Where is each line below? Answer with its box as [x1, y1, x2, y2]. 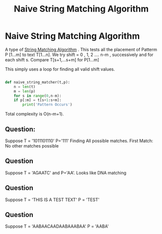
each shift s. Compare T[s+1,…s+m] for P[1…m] [5, 57, 99, 62]
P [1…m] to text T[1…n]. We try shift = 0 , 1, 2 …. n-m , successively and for [5, 52, 154, 58]
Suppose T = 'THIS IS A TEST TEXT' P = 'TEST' [5, 197, 100, 203]
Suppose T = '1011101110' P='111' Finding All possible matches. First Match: [5, 138, 153, 144]
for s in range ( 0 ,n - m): [14, 93, 62, 98]
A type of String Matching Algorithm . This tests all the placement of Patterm [5, 46, 157, 52]
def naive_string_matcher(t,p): [5, 80, 70, 85]
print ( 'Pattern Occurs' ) [22, 102, 73, 107]
